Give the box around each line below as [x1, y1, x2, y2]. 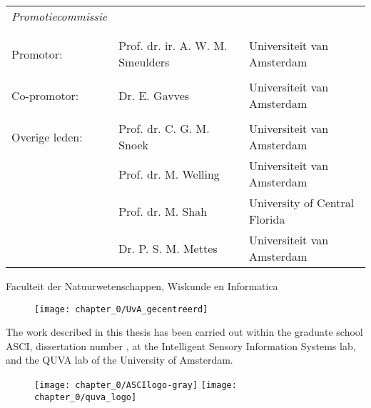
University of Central [248, 194, 355, 211]
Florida [248, 211, 285, 227]
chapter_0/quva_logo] [34, 392, 137, 402]
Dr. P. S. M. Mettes [118, 239, 218, 257]
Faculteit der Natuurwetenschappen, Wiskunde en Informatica [6, 279, 278, 293]
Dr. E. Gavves [118, 86, 190, 104]
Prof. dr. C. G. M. [118, 120, 210, 136]
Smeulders [118, 54, 170, 70]
